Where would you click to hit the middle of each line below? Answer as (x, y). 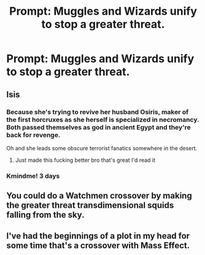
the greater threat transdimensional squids (90, 206)
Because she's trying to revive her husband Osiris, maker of (98, 112)
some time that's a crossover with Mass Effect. (98, 245)
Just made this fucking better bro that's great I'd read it (85, 160)
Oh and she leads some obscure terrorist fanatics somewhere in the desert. (102, 148)
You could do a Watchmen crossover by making (99, 196)
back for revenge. (33, 135)
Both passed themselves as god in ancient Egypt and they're (99, 127)
